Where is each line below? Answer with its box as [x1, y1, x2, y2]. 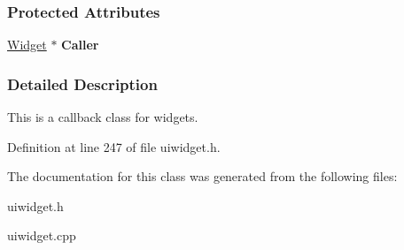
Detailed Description [7, 72, 158, 95]
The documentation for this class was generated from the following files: [7, 167, 398, 186]
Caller [61, 35, 99, 54]
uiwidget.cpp [7, 226, 76, 245]
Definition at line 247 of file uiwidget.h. [7, 137, 221, 155]
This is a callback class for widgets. [7, 108, 198, 126]
